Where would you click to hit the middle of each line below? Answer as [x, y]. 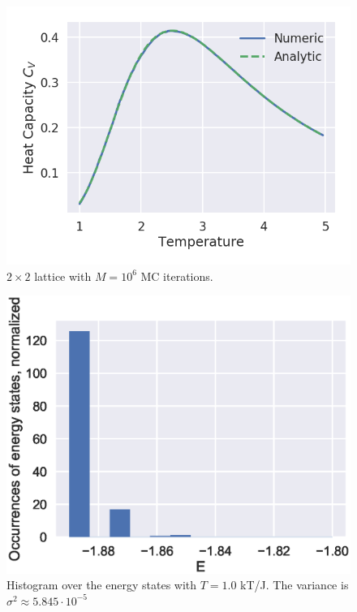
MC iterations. [177, 276]
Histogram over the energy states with [102, 585]
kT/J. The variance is [295, 585]
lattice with [63, 276]
